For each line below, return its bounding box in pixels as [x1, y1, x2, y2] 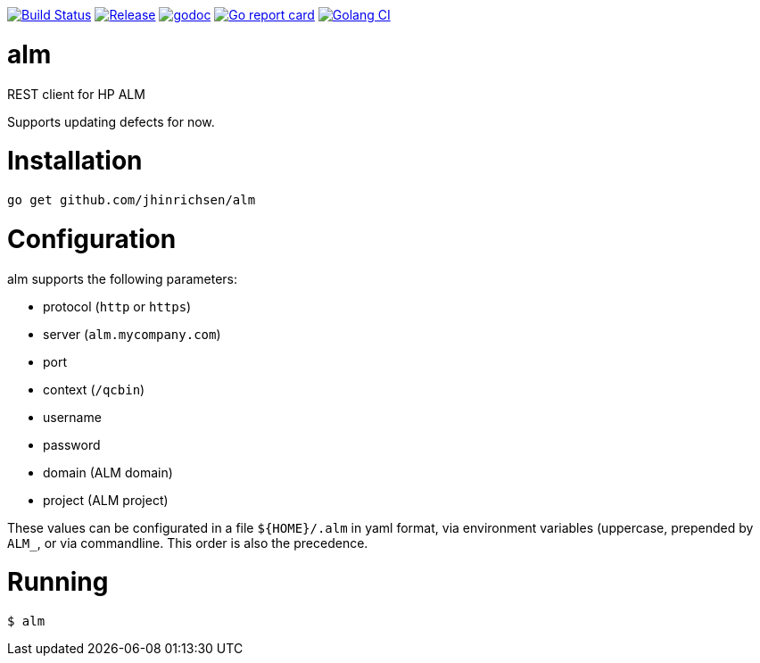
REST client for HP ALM [7, 86, 145, 102]
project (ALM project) [43, 492, 169, 508]
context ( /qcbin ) [43, 381, 145, 397]
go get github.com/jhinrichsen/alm [7, 193, 256, 207]
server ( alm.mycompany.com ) [43, 326, 221, 342]
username [43, 409, 102, 425]
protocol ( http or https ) [43, 298, 192, 314]
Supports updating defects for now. [7, 113, 215, 129]
